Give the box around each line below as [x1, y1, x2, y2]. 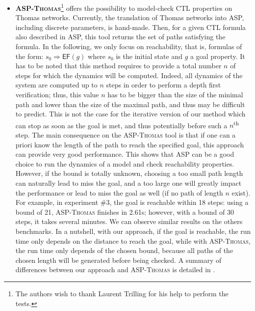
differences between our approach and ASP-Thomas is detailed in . [15, 264, 215, 275]
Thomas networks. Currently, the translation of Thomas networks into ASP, [15, 12, 244, 23]
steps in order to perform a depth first [106, 80, 221, 90]
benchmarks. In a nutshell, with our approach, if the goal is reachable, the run [15, 226, 251, 236]
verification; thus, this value [15, 89, 99, 99]
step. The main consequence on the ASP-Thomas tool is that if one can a [15, 130, 236, 140]
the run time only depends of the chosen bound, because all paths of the [15, 245, 233, 255]
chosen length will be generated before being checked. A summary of [15, 254, 222, 265]
